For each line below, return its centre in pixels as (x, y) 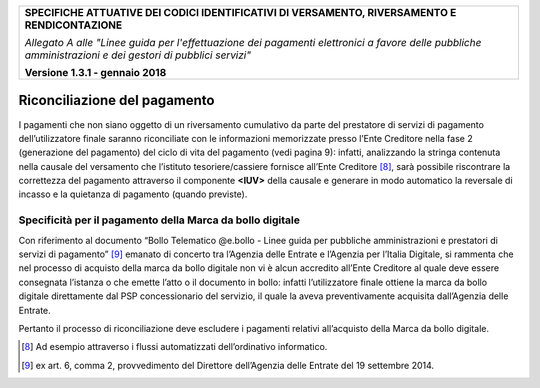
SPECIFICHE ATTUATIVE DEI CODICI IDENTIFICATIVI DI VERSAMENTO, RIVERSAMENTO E (240, 12)
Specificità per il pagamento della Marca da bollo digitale (159, 220)
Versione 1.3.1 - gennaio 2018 (95, 72)
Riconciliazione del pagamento (116, 100)
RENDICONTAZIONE (73, 25)
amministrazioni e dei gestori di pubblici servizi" (138, 55)
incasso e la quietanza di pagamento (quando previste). (133, 194)
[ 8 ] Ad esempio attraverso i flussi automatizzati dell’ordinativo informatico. (174, 347)
